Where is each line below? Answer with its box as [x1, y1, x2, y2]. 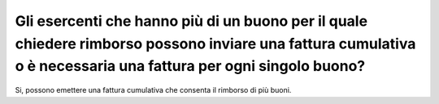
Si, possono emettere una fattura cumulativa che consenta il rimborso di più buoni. [15, 85, 292, 95]
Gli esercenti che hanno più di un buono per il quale [15, 12, 368, 30]
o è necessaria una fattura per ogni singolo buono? [15, 57, 366, 76]
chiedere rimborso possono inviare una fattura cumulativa [15, 35, 416, 52]
